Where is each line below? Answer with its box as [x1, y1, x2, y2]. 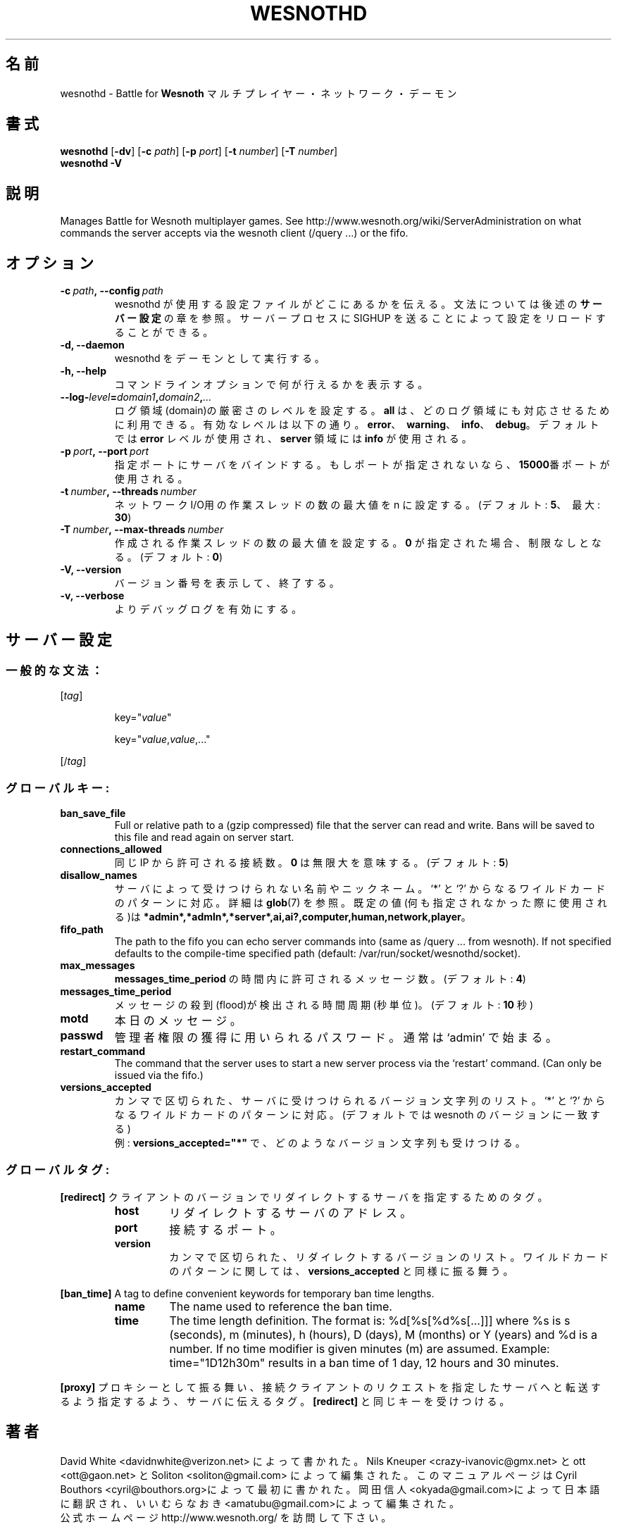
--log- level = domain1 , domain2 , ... [60, 391, 212, 404]
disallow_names [60, 869, 137, 882]
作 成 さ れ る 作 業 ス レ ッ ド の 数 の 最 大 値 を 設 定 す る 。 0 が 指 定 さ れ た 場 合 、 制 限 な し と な [114, 537, 602, 549]
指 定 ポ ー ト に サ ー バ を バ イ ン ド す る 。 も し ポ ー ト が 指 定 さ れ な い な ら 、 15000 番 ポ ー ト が [114, 458, 610, 471]
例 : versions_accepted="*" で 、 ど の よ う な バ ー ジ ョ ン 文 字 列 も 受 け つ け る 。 [114, 1137, 525, 1149]
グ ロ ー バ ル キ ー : [6, 780, 110, 795]
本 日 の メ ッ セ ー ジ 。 [114, 1013, 242, 1028]
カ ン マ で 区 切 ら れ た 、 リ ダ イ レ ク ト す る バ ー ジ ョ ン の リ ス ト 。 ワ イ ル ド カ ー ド [169, 1250, 609, 1263]
